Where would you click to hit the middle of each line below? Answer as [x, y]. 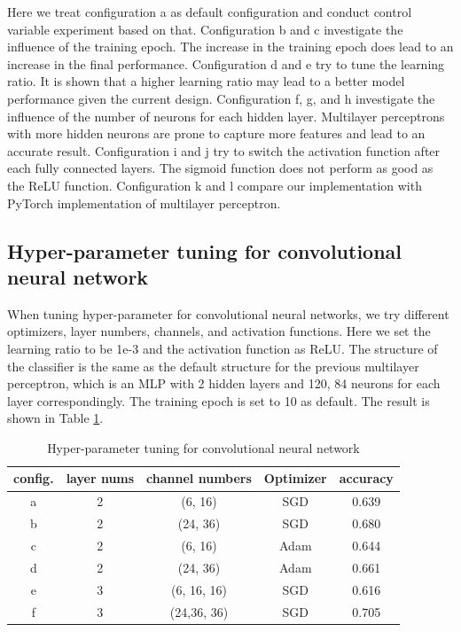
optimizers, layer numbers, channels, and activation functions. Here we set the [219, 331]
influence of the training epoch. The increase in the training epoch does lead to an [230, 47]
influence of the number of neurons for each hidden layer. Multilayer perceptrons [226, 116]
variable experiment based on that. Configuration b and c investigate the [205, 29]
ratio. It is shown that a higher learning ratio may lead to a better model [206, 81]
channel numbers [199, 478]
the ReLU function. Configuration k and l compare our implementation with [215, 185]
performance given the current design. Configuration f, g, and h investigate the [221, 98]
